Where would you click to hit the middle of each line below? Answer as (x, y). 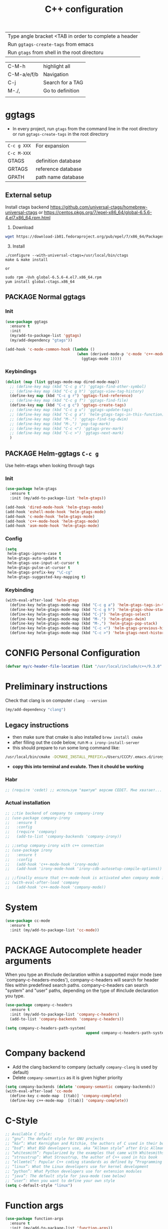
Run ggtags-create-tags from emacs (51, 45)
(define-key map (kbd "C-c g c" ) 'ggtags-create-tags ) (68, 405)
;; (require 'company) (31, 832)
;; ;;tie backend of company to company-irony (54, 813)
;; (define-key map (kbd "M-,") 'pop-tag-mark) (60, 424)
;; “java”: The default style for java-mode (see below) (66, 1176)
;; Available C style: (29, 1134)
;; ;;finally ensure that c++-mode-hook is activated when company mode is (86, 878)
